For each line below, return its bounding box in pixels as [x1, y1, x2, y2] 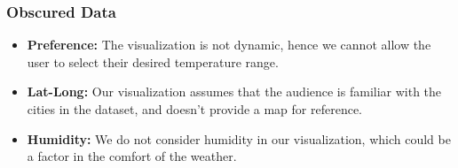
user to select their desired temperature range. [27, 52, 279, 71]
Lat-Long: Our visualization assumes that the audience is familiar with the [27, 82, 442, 101]
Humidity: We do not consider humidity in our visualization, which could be [27, 129, 451, 148]
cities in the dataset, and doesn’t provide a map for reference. [27, 100, 363, 118]
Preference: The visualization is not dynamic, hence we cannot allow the [27, 35, 431, 54]
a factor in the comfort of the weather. [27, 147, 237, 165]
